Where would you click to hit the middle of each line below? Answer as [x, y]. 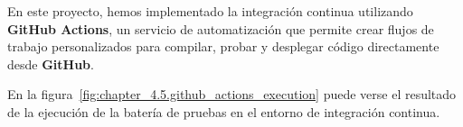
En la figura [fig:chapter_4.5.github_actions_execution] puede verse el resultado [232, 94]
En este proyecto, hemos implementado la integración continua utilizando [210, 11]
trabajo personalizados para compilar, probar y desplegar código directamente [223, 46]
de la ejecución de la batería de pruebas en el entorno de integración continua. [224, 111]
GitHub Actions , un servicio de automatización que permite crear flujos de [221, 28]
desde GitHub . [51, 63]
